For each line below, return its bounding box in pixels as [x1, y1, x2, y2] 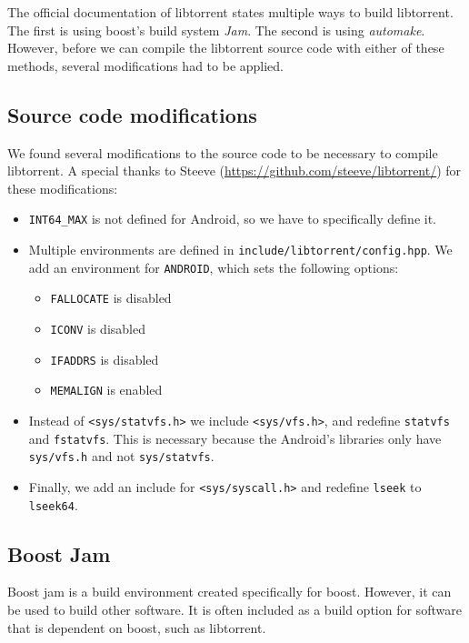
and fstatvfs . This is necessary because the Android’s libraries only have [28, 428, 442, 447]
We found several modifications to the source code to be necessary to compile [7, 143, 438, 162]
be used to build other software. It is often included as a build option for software [7, 600, 462, 619]
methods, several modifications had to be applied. [7, 55, 284, 75]
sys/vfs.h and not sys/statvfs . [28, 447, 215, 466]
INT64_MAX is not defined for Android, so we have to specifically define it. [28, 209, 436, 228]
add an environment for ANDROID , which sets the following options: [28, 257, 399, 276]
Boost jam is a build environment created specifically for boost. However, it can [7, 582, 452, 601]
